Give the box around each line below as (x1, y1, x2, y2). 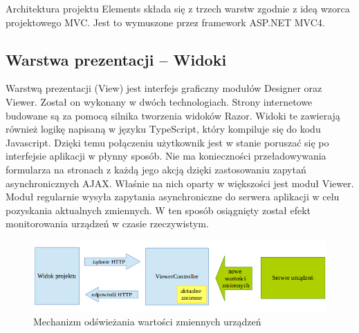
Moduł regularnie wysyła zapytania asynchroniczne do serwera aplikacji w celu (6, 189, 340, 204)
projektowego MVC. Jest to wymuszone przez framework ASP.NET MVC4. (6, 15, 325, 29)
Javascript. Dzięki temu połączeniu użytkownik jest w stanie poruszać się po (6, 135, 329, 149)
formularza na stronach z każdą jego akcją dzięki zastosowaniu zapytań (6, 162, 306, 176)
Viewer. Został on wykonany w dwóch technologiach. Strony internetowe (6, 94, 313, 108)
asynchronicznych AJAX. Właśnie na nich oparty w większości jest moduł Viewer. (6, 175, 354, 190)
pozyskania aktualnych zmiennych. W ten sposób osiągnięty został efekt (6, 202, 311, 217)
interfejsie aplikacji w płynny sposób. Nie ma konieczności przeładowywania (6, 149, 326, 163)
